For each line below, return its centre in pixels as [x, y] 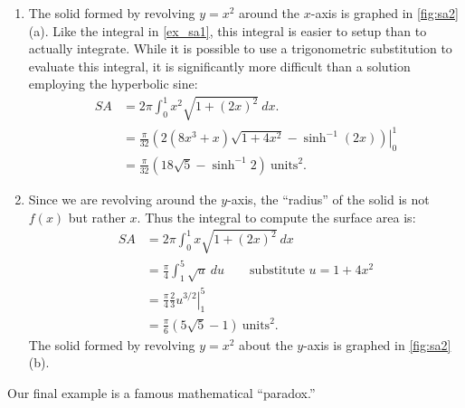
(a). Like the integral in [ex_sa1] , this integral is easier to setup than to [228, 30]
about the [266, 344]
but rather [97, 217]
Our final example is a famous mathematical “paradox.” [161, 393]
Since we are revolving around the [123, 199]
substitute [277, 271]
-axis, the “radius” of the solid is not [328, 199]
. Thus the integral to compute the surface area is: [276, 217]
